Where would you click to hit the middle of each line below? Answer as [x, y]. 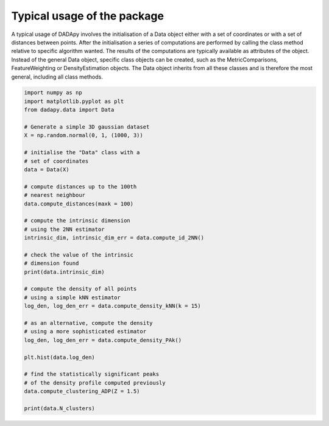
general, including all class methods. [57, 77]
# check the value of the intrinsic [79, 255]
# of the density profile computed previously [95, 383]
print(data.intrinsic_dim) [64, 272]
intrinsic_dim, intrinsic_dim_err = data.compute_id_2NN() [114, 238]
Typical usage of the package [88, 16]
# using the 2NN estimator [64, 229]
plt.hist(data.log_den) [60, 357]
